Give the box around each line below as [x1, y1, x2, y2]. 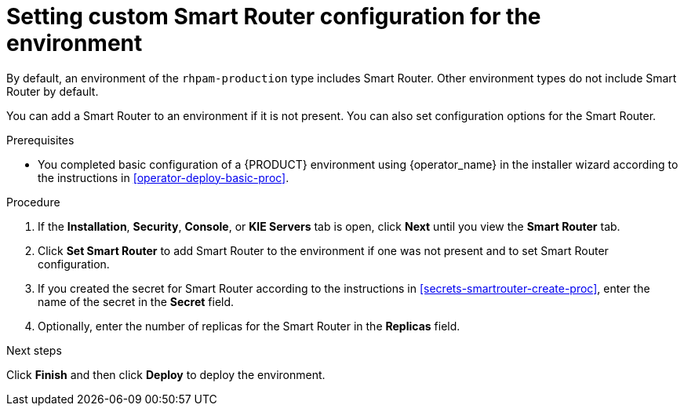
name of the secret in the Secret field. [38, 294, 235, 308]
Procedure [6, 195, 60, 209]
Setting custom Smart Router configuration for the [6, 3, 541, 30]
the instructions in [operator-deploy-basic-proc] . [38, 170, 289, 184]
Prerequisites [6, 133, 75, 147]
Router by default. [6, 84, 99, 98]
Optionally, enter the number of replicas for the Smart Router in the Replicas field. [38, 319, 460, 333]
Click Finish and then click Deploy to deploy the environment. [6, 367, 326, 381]
